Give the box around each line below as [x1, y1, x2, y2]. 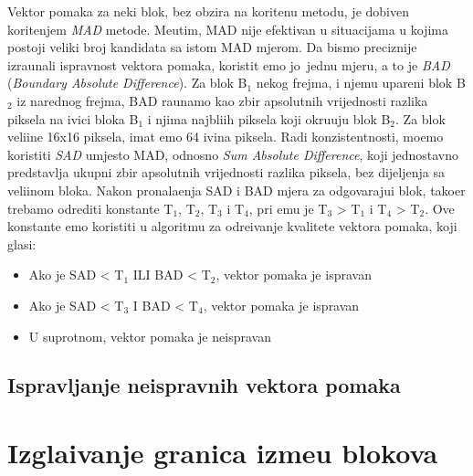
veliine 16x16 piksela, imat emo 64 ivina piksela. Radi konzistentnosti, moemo [7, 127, 444, 146]
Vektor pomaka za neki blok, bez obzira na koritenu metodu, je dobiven [7, 2, 409, 20]
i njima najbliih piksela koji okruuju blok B [147, 109, 391, 128]
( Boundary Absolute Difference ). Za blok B [7, 73, 247, 92]
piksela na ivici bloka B [7, 109, 139, 128]
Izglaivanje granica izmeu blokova [7, 434, 438, 471]
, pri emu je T [248, 198, 328, 217]
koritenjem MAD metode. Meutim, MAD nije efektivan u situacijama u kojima [7, 19, 449, 38]
